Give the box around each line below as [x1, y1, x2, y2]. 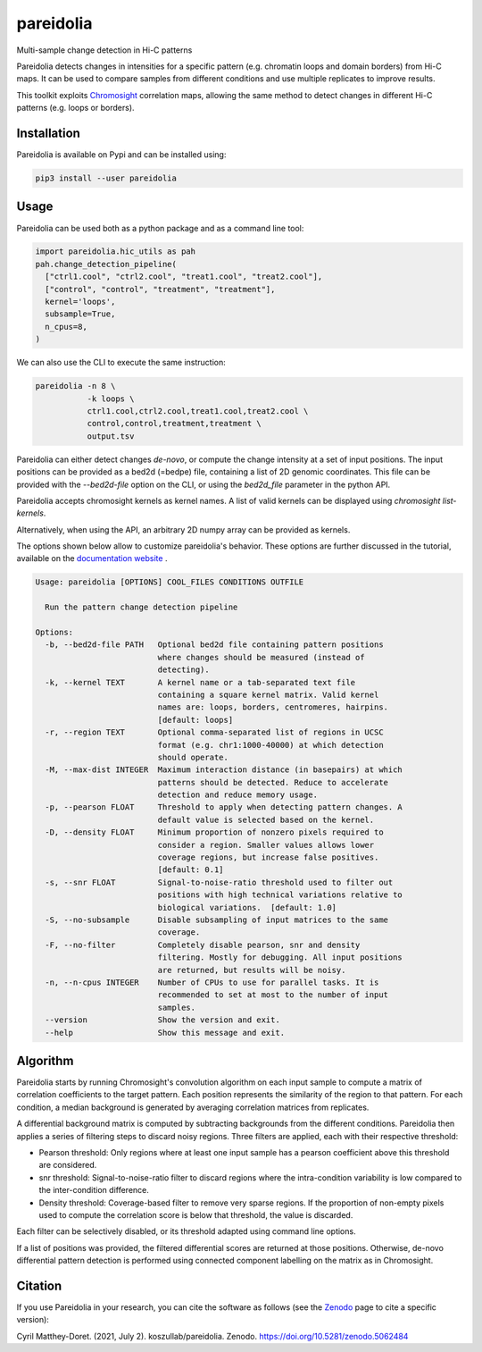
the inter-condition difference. [38, 1185, 149, 1196]
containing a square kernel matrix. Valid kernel [157, 689, 379, 700]
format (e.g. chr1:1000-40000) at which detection [157, 740, 384, 750]
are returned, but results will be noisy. [157, 965, 346, 975]
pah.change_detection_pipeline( [35, 259, 178, 269]
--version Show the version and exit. [45, 1015, 280, 1025]
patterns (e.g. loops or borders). [16, 103, 135, 113]
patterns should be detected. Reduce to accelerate [157, 777, 388, 787]
